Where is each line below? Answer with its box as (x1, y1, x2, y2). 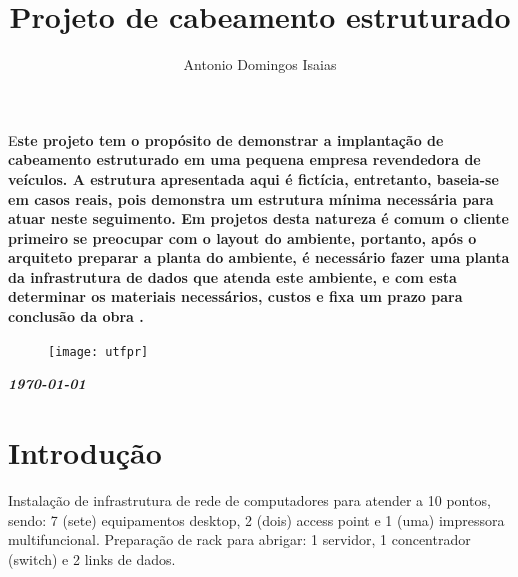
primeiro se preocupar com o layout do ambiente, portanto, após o (8, 227, 477, 248)
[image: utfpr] (48, 344, 149, 359)
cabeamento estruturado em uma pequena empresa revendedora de (8, 149, 481, 170)
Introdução (8, 432, 162, 473)
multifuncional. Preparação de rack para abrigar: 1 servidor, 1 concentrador (8, 529, 471, 550)
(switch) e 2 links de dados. (8, 548, 176, 569)
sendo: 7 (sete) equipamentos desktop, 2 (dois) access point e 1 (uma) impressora (8, 509, 505, 530)
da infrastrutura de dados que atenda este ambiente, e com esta (8, 266, 457, 287)
